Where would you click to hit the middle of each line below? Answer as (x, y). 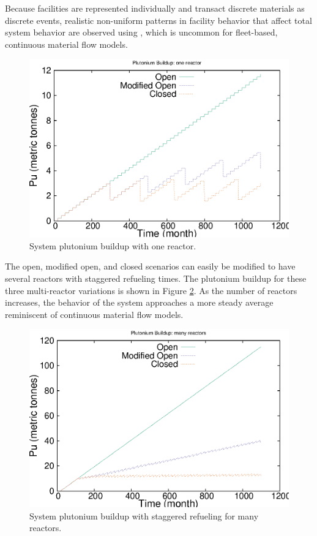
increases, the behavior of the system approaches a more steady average (139, 302)
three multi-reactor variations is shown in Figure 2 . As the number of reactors (151, 290)
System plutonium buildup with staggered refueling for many (144, 515)
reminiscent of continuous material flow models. (94, 314)
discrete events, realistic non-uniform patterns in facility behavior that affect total (158, 20)
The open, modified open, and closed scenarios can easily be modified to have (150, 266)
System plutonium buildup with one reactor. (113, 245)
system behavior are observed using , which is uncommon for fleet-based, (141, 32)
